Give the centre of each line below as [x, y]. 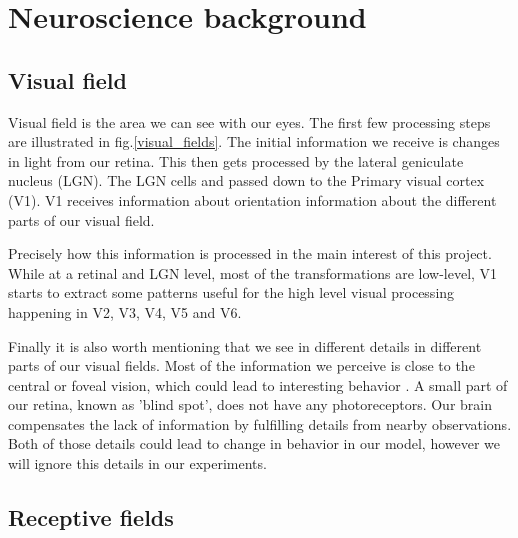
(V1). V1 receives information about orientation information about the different [252, 199]
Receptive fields [91, 517]
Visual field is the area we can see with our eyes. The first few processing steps [249, 121]
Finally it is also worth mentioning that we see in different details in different [245, 345]
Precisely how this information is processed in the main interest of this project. [250, 253]
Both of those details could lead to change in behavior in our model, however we [254, 443]
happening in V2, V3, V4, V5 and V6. [125, 311]
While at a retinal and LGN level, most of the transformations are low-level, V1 [253, 272]
